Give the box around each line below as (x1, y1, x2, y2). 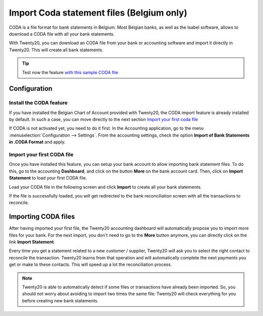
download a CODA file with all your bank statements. (9, 31, 114, 37)
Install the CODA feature (9, 99, 68, 106)
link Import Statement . (9, 239, 56, 245)
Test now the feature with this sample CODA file (22, 69, 118, 75)
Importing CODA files (9, 213, 75, 221)
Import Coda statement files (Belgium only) (9, 7, 188, 18)
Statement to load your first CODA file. (9, 175, 87, 181)
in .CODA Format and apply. (9, 139, 66, 145)
